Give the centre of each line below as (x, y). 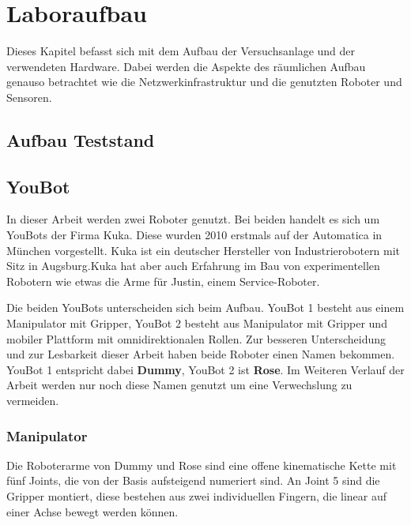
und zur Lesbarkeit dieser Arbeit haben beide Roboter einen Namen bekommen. (201, 354)
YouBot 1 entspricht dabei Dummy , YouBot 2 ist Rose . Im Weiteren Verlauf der (205, 369)
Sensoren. (29, 97)
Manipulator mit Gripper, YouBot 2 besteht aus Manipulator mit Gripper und (197, 323)
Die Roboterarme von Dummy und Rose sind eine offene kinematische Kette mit (202, 465)
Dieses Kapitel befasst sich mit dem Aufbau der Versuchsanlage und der (181, 51)
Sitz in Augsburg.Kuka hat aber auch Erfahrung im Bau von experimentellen (193, 266)
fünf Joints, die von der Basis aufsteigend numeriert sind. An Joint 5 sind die (193, 480)
